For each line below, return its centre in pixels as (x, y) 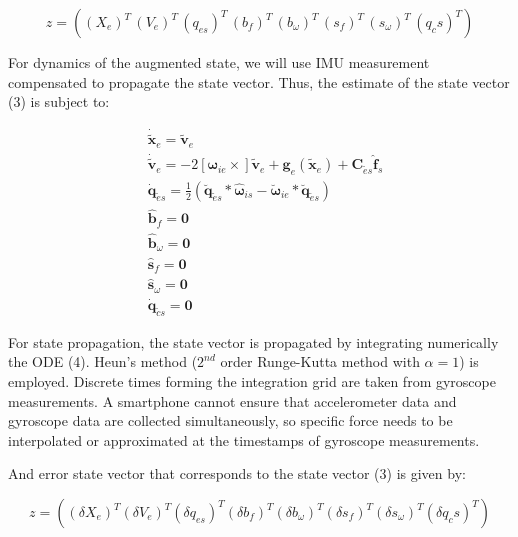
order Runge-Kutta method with (320, 361)
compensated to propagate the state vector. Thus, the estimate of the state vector (259, 81)
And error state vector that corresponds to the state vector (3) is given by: (237, 473)
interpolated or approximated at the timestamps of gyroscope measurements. (244, 439)
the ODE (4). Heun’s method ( (103, 361)
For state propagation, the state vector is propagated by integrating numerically (253, 341)
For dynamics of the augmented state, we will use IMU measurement (219, 62)
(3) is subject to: (59, 101)
